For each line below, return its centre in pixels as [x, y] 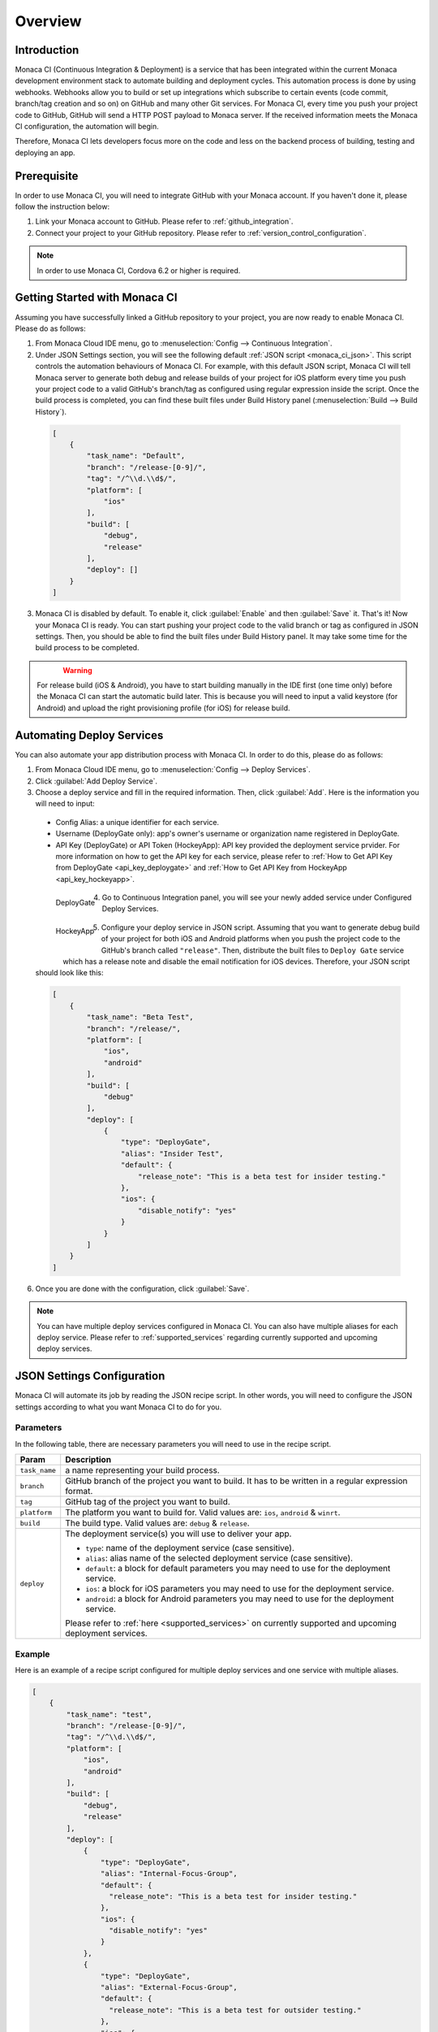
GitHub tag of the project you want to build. [148, 1502]
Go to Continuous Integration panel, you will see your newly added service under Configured [257, 897]
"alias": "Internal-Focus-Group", [169, 1874]
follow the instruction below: [62, 206]
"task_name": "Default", [136, 456]
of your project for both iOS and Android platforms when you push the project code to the [251, 939]
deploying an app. [45, 152]
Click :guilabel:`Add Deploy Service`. [97, 781]
